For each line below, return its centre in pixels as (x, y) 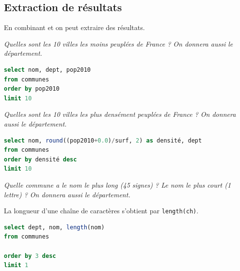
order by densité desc (40, 159)
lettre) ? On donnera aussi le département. (67, 194)
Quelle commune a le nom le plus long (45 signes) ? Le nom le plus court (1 (118, 184)
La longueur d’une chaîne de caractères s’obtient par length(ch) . (101, 211)
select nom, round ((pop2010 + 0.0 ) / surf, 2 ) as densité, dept (103, 140)
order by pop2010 (32, 89)
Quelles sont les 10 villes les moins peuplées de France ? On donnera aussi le (119, 43)
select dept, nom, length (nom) (54, 227)
